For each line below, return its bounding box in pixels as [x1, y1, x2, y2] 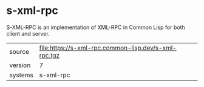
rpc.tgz [39, 51, 59, 59]
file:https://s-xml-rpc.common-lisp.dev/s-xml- [39, 43, 177, 52]
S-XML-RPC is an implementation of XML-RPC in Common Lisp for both [6, 24, 185, 31]
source [9, 47, 29, 56]
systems [9, 71, 33, 79]
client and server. [6, 30, 50, 37]
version [9, 61, 31, 69]
